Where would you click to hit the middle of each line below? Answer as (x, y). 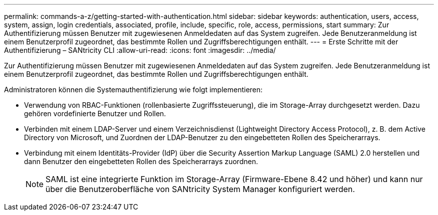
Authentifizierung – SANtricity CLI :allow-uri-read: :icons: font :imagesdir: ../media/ (140, 50)
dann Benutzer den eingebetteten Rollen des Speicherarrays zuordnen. (141, 161)
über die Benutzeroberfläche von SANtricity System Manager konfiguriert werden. (200, 189)
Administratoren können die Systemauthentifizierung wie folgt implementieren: (133, 90)
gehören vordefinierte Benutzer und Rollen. (95, 113)
